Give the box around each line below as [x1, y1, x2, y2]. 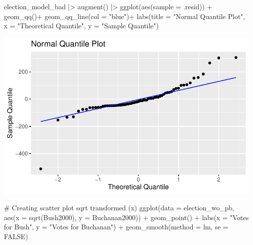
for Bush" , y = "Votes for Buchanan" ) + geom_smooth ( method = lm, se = [4, 222, 229, 232]
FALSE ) [4, 231, 28, 241]
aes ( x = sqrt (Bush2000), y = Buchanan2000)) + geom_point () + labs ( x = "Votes [4, 212, 249, 222]
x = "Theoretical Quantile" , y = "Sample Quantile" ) [4, 20, 159, 31]
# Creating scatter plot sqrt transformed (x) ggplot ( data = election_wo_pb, [4, 203, 235, 213]
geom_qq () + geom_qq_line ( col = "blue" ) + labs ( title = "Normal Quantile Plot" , [4, 11, 245, 21]
